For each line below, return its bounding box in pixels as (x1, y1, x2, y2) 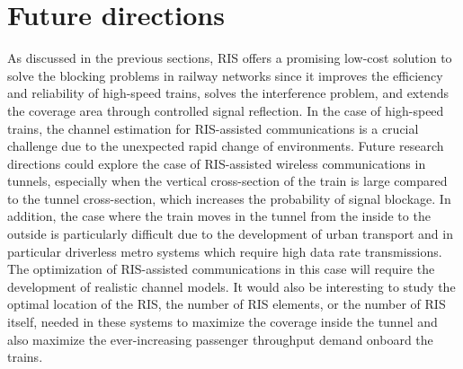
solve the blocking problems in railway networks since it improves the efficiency (7, 66, 443, 84)
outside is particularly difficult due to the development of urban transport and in (7, 224, 453, 243)
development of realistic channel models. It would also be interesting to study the (7, 277, 456, 295)
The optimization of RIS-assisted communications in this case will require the (7, 259, 435, 278)
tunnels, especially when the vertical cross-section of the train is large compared (7, 171, 448, 190)
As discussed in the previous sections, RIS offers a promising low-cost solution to (7, 48, 452, 67)
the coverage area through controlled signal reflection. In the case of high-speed (7, 101, 444, 119)
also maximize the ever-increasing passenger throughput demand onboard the (7, 329, 433, 348)
